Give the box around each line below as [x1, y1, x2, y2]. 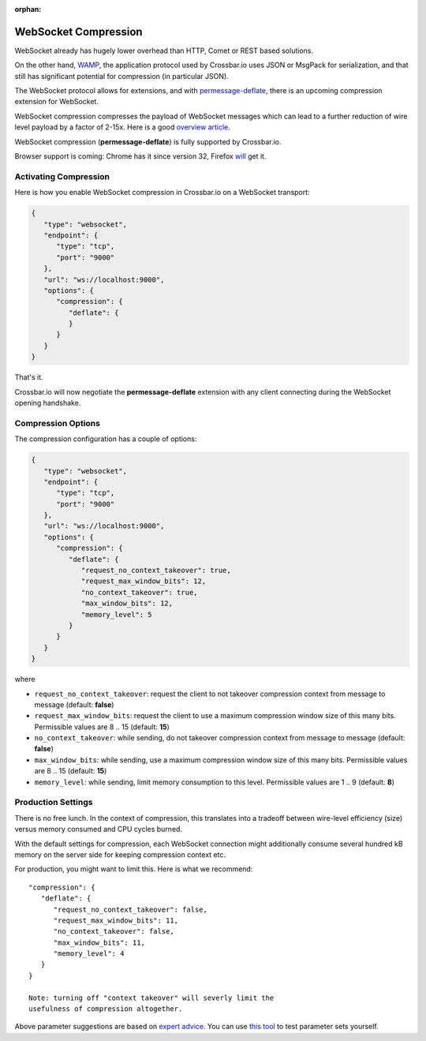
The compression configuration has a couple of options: [14, 434, 197, 444]
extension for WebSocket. [14, 97, 99, 107]
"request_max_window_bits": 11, [53, 916, 179, 925]
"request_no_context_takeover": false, [53, 904, 208, 914]
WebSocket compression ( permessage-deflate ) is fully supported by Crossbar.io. [14, 137, 282, 146]
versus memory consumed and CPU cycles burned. [14, 825, 183, 834]
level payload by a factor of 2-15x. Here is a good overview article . [14, 122, 230, 132]
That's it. [14, 373, 43, 382]
